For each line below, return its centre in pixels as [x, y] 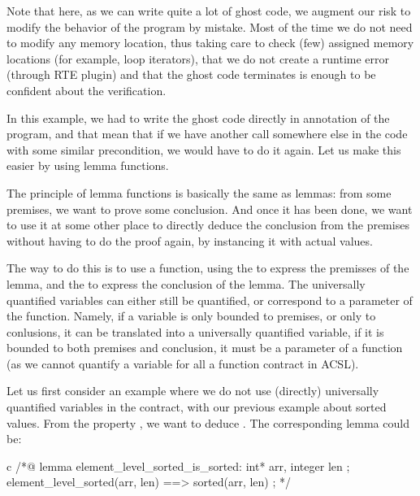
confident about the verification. [87, 90]
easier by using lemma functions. [88, 165]
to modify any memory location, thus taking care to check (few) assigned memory [210, 43]
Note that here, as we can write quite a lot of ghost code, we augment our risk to [209, 11]
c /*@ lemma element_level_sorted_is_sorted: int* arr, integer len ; [178, 466]
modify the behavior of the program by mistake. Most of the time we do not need [210, 26]
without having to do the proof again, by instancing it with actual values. [190, 240]
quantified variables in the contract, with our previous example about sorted [197, 407]
